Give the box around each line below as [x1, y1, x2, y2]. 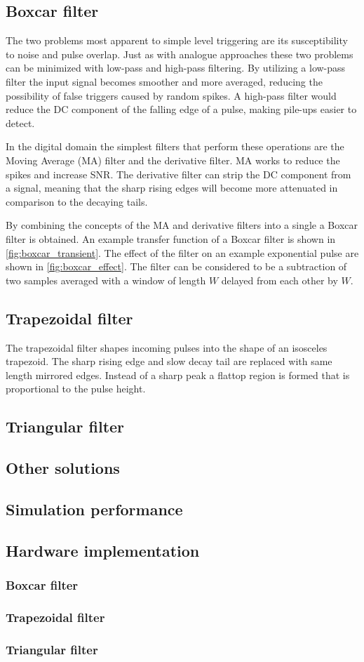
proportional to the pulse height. [6, 381, 146, 396]
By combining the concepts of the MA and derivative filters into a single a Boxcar [6, 218, 358, 232]
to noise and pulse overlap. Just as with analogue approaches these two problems [6, 46, 353, 61]
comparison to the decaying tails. [6, 194, 148, 208]
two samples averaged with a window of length [6, 272, 206, 287]
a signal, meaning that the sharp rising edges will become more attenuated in [6, 180, 338, 195]
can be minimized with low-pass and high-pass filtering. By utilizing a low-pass [6, 60, 346, 75]
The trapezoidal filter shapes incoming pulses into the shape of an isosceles [6, 340, 328, 355]
